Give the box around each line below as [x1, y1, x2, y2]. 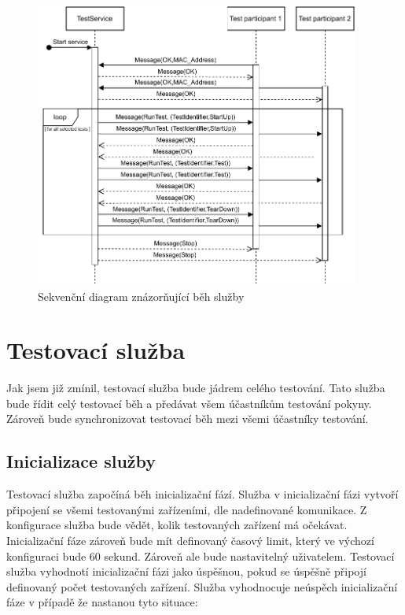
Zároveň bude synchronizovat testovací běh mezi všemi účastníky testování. [6, 410, 369, 427]
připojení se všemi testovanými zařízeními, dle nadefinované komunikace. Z [6, 501, 367, 517]
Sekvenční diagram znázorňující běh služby [38, 287, 245, 304]
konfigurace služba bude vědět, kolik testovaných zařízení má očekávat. [6, 517, 348, 533]
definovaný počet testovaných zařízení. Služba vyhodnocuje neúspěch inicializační [6, 578, 398, 595]
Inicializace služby [6, 449, 156, 473]
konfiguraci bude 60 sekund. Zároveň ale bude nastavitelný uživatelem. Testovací [6, 547, 395, 564]
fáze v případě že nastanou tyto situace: [6, 594, 198, 610]
